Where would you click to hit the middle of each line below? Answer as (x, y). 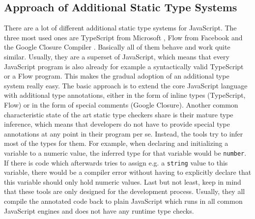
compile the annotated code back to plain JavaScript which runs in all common (123, 201)
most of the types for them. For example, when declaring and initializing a (116, 143)
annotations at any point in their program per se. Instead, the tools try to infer (124, 133)
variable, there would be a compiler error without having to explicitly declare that (128, 172)
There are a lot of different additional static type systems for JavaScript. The (120, 28)
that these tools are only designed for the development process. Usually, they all (125, 191)
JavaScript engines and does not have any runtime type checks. (99, 210)
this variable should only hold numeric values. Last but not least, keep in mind (123, 181)
